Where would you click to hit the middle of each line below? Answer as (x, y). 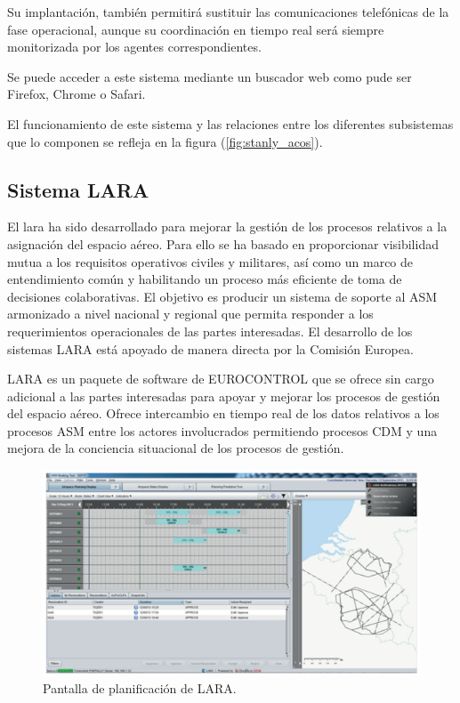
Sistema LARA (78, 189)
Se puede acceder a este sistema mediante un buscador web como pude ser (210, 76)
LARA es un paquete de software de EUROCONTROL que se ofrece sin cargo (221, 379)
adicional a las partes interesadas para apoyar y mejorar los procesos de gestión (224, 396)
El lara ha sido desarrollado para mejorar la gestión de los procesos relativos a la (227, 226)
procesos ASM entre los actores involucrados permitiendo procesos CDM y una (222, 430)
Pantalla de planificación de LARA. (140, 687)
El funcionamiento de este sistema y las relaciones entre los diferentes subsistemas (230, 123)
